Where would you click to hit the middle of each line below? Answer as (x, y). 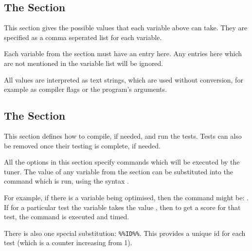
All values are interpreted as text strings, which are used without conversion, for (124, 79)
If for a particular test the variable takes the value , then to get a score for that (122, 207)
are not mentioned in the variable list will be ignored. (84, 63)
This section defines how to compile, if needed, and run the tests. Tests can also (123, 136)
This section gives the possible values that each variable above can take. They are (126, 28)
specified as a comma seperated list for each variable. (83, 37)
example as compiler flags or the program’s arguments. (85, 89)
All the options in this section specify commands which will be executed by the (122, 162)
